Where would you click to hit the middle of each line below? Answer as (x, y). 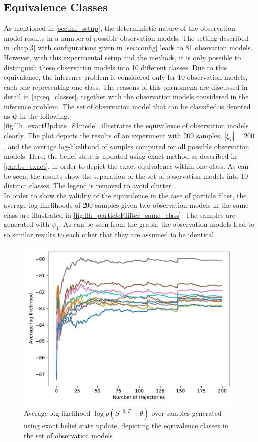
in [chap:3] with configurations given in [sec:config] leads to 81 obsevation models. (128, 48)
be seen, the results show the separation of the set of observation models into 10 (126, 175)
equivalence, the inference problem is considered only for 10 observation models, (126, 77)
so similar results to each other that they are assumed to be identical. (110, 235)
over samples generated (186, 413)
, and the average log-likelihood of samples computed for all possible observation (127, 146)
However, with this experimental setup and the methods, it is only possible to (123, 57)
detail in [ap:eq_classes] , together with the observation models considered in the (126, 96)
